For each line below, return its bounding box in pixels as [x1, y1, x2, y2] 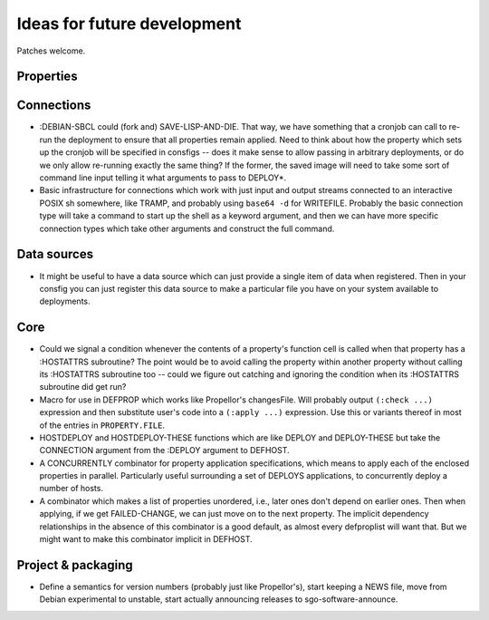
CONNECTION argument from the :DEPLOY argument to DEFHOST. [39, 445, 290, 456]
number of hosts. [39, 483, 104, 494]
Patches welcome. [16, 45, 86, 56]
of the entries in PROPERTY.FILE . [39, 420, 165, 431]
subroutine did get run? [39, 382, 127, 392]
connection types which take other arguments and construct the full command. [39, 223, 335, 234]
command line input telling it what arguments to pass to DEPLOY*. [39, 172, 287, 183]
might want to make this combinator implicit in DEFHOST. [39, 534, 253, 545]
